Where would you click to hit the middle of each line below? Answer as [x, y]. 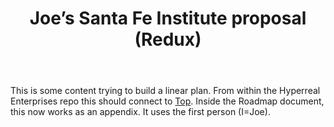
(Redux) [168, 39]
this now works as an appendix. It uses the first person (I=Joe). [140, 112]
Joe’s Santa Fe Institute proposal [168, 18]
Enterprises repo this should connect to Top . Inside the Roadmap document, [167, 101]
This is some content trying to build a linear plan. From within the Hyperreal [165, 91]
